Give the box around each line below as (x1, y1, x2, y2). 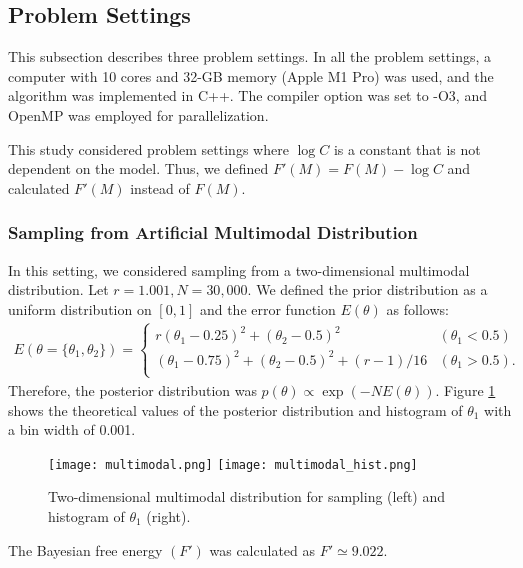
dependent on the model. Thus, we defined (8, 158, 269, 179)
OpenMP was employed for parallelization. (8, 104, 269, 125)
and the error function (199, 298, 336, 319)
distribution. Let (8, 279, 109, 300)
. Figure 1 (435, 379, 496, 400)
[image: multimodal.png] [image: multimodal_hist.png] (48, 457, 418, 472)
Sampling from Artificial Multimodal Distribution (8, 220, 418, 245)
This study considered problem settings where (8, 138, 289, 159)
